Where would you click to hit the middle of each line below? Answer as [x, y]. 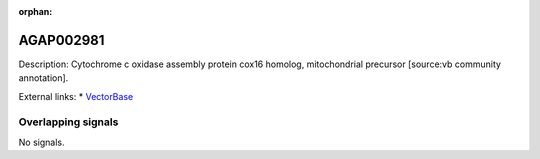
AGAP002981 [61, 40]
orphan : [35, 11]
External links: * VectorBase [76, 96]
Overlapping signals [68, 122]
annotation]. [43, 78]
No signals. [41, 142]
